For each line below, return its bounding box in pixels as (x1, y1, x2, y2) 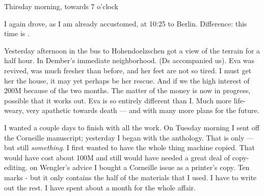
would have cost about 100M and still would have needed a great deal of (4, 152, 230, 162)
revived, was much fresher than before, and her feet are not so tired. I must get (4, 65, 252, 75)
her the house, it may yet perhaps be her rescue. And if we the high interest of (4, 75, 250, 86)
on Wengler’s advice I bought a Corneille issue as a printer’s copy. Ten (30, 162, 250, 173)
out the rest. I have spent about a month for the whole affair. (4, 182, 196, 192)
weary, (4, 105, 24, 116)
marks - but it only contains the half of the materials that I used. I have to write (4, 172, 257, 182)
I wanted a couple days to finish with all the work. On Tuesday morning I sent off (4, 122, 259, 132)
